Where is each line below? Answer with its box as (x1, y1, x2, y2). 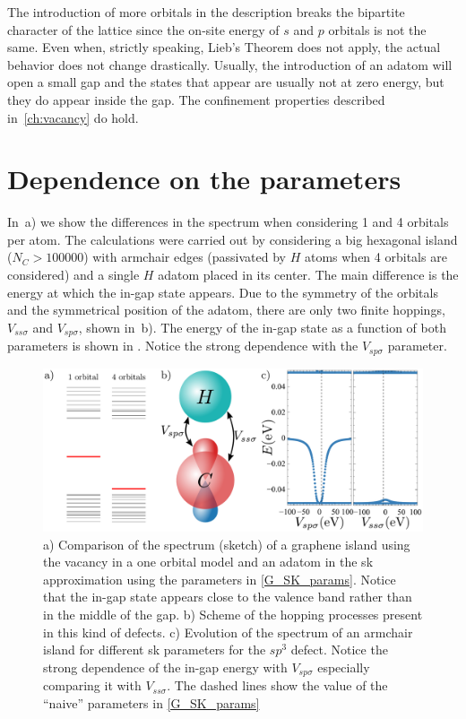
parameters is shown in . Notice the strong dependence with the (7, 336, 358, 355)
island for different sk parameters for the (43, 640, 266, 659)
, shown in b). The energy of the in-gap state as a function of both (78, 317, 446, 336)
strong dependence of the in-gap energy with (43, 657, 288, 676)
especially (317, 657, 370, 676)
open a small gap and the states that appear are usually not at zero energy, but (7, 73, 444, 91)
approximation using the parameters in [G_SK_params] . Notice (43, 569, 396, 588)
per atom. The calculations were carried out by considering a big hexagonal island (7, 230, 458, 248)
